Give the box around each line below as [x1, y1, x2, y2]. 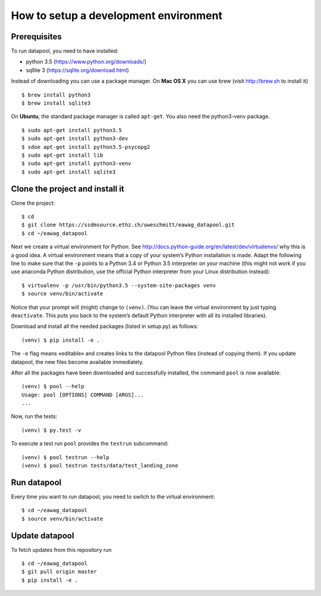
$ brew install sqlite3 [21, 100, 91, 107]
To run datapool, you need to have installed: [11, 48, 119, 55]
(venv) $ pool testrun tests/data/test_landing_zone [21, 462, 178, 469]
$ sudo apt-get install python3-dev [21, 135, 128, 142]
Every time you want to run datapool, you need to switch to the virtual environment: [11, 493, 215, 500]
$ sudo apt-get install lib [21, 152, 103, 158]
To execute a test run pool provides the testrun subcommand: [11, 440, 169, 447]
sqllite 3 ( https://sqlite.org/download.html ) [26, 66, 129, 74]
